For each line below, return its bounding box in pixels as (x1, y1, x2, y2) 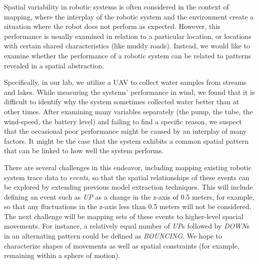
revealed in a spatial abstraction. (4, 60, 104, 70)
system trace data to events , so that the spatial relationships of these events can (4, 172, 249, 182)
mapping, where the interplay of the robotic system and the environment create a (4, 11, 254, 21)
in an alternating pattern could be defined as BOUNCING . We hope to (4, 231, 222, 241)
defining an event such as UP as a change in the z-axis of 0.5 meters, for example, (4, 191, 254, 202)
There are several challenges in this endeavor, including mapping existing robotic (4, 162, 252, 172)
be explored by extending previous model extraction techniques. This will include (4, 182, 253, 192)
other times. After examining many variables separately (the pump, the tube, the (4, 106, 253, 116)
